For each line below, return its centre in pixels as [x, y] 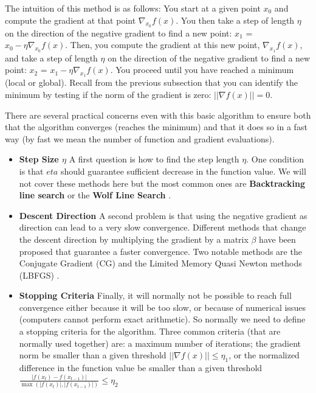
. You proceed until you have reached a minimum [202, 70]
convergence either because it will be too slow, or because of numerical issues [162, 307]
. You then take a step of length [235, 20]
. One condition [275, 159]
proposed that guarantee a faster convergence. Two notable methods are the [160, 251]
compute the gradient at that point [70, 20]
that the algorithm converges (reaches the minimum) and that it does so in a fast [156, 127]
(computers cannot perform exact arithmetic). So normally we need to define [162, 319]
